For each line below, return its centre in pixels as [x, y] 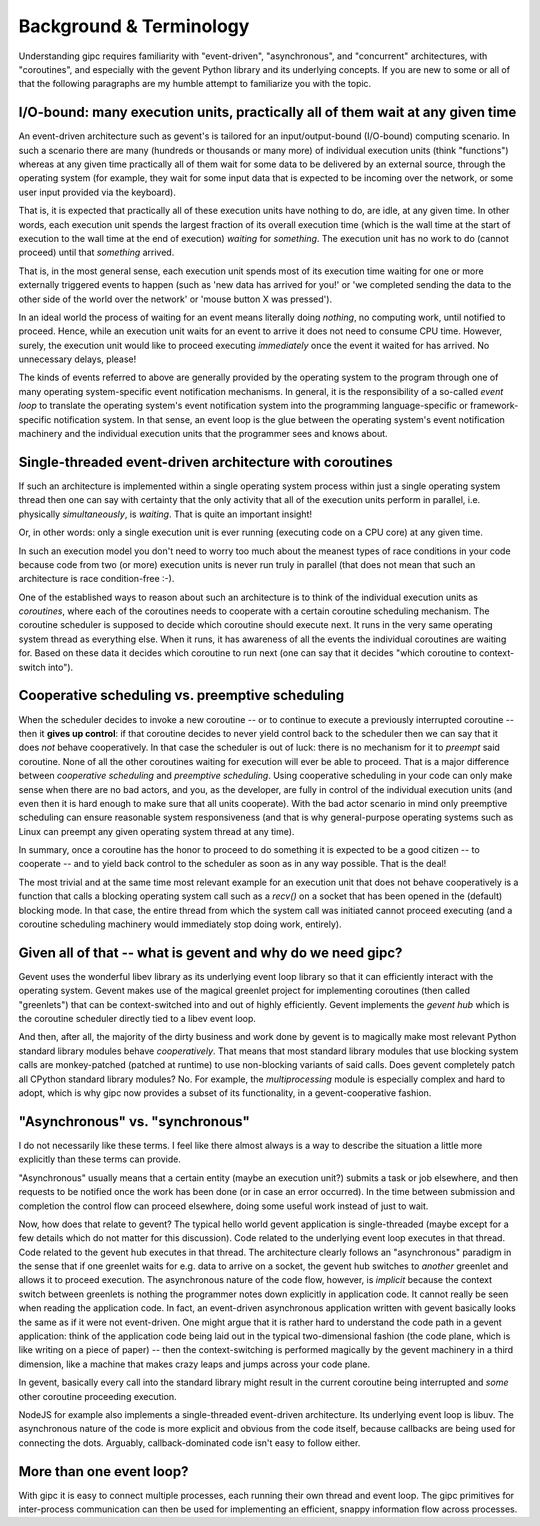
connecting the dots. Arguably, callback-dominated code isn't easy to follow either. [189, 1442]
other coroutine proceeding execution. [97, 1396]
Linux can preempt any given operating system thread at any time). [156, 831]
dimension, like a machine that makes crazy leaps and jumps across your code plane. [194, 1364]
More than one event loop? [103, 1471]
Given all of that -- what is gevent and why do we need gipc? [210, 952]
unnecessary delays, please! [77, 359]
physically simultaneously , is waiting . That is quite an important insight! [165, 514]
